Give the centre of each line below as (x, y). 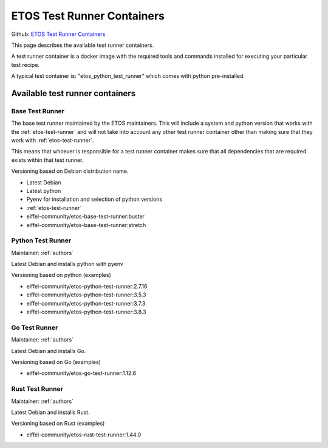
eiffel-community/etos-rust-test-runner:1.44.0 (84, 435)
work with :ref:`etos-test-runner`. (53, 141)
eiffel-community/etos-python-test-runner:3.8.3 (86, 312)
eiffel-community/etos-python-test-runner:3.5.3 (86, 295)
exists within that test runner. (47, 160)
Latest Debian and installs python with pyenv (67, 264)
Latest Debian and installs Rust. (51, 412)
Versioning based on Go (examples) (56, 362)
